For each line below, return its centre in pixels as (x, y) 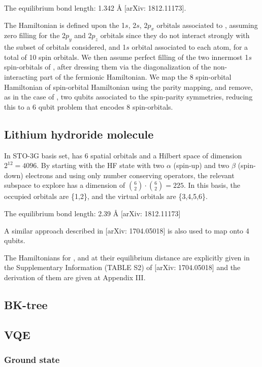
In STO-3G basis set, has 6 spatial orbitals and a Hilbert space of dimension (123, 155)
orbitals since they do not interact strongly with (175, 35)
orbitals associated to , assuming (207, 25)
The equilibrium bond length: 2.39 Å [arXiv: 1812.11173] (92, 213)
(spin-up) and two (201, 165)
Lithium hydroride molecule (79, 134)
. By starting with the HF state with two (101, 165)
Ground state (32, 359)
